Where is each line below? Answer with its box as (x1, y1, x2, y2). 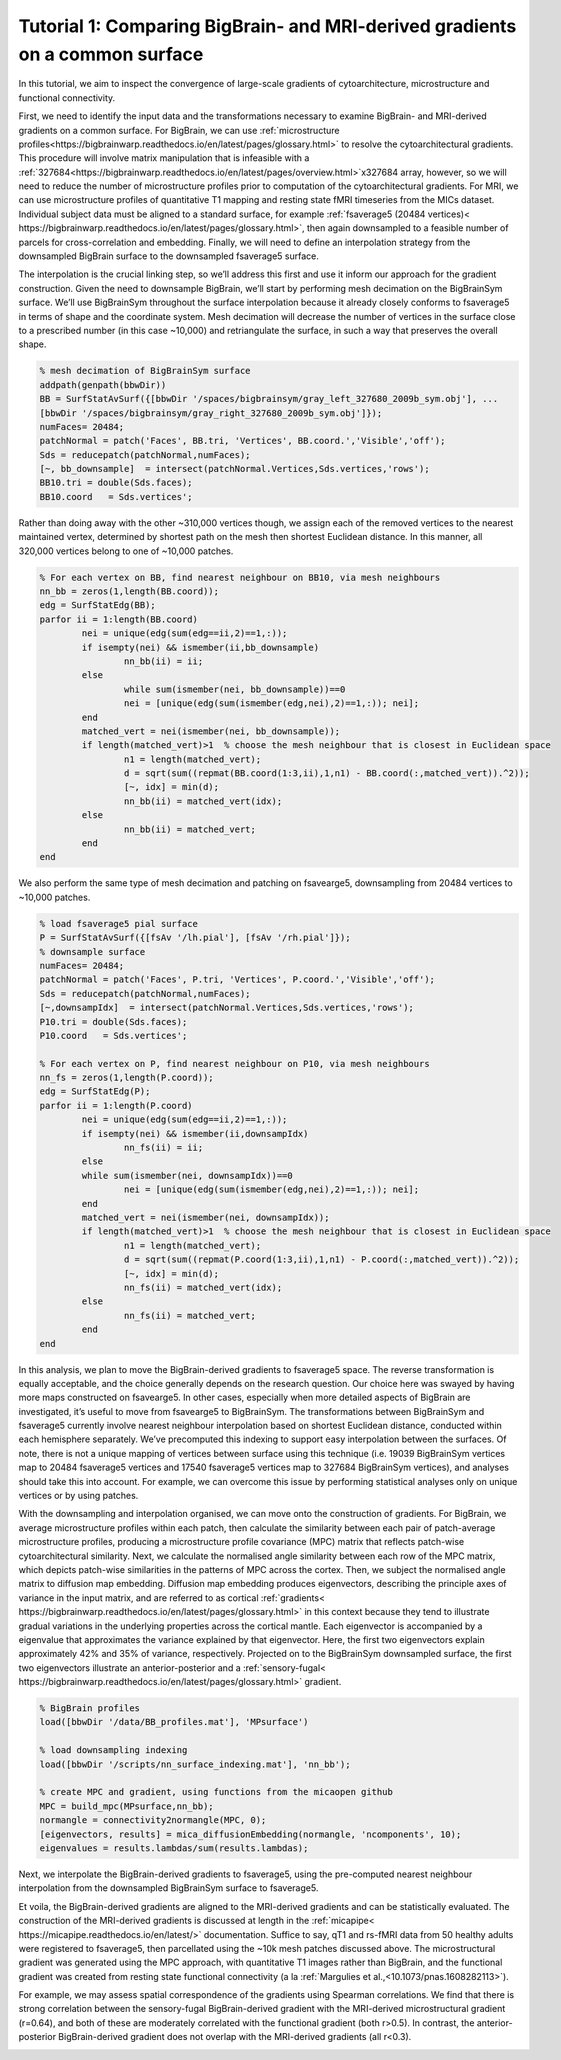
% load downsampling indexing (39, 1745, 188, 1756)
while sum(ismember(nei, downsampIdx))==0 (81, 1170, 294, 1181)
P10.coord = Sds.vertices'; (39, 1030, 188, 1041)
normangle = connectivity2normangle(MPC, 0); (39, 1815, 267, 1826)
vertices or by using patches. (18, 1490, 139, 1502)
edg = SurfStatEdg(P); (39, 1086, 151, 1097)
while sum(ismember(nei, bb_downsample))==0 (123, 683, 346, 695)
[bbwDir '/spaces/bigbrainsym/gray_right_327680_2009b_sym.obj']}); (39, 407, 383, 419)
